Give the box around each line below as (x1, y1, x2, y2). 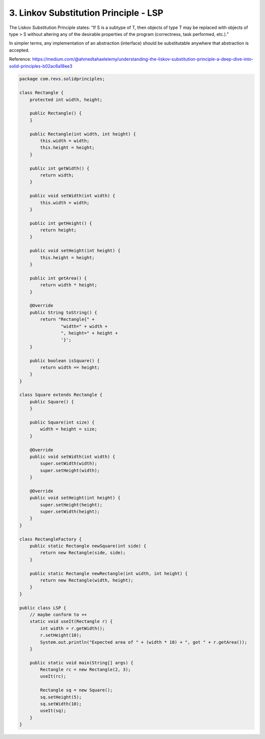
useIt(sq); (40, 708, 66, 713)
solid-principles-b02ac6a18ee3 (9, 63, 73, 69)
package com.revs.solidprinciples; (19, 76, 105, 82)
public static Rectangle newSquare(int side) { (29, 543, 147, 549)
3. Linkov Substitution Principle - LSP (9, 7, 164, 18)
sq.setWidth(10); (40, 701, 82, 707)
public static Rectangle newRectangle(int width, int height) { (29, 571, 188, 576)
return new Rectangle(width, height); (40, 578, 133, 583)
